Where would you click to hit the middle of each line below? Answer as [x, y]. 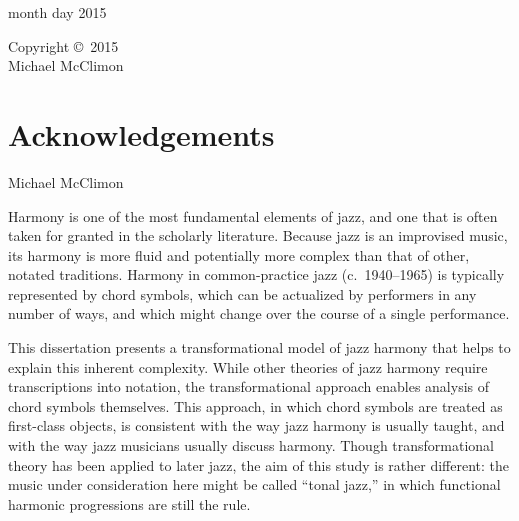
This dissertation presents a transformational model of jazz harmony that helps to [259, 347]
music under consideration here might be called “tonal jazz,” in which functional [254, 484]
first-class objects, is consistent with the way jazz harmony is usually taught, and [256, 425]
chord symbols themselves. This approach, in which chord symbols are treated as [255, 405]
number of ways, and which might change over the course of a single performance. [259, 313]
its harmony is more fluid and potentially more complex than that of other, [239, 254]
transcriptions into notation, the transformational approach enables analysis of [248, 386]
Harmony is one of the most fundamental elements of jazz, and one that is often [253, 215]
